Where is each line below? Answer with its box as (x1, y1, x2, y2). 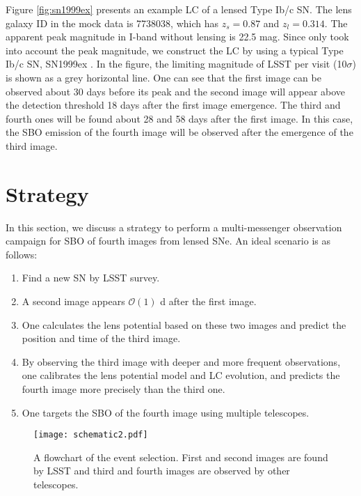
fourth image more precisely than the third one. (22, 382, 225, 396)
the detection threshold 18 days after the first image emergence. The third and (6, 98, 341, 112)
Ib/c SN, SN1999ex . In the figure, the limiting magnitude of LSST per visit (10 (6, 56, 347, 71)
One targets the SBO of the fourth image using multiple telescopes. (22, 405, 310, 419)
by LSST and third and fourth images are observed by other (33, 463, 290, 478)
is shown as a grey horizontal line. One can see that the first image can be (6, 70, 321, 84)
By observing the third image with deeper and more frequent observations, (22, 354, 341, 369)
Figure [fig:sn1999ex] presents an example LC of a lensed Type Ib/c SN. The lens (6, 2, 352, 16)
